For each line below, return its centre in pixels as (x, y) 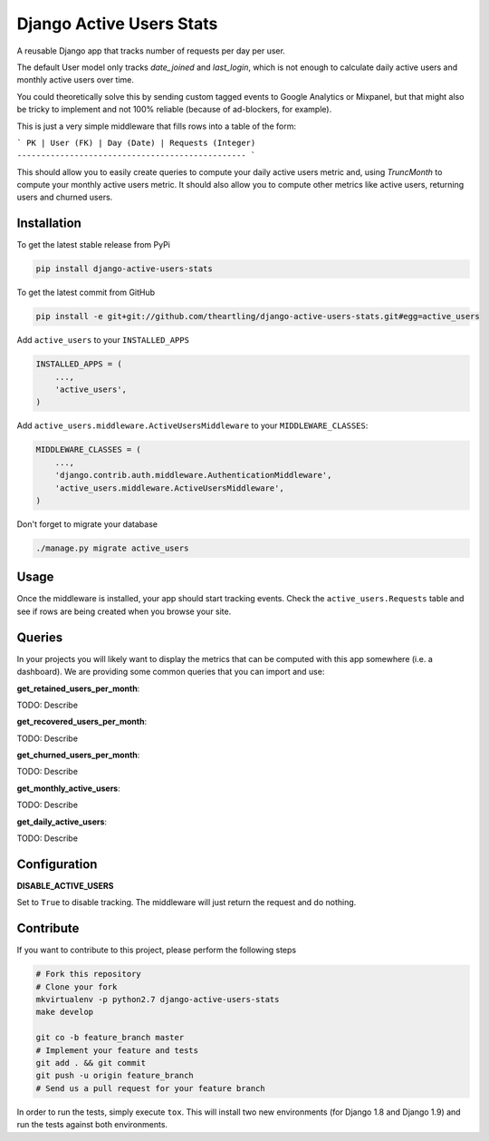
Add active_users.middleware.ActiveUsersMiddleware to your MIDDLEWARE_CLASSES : (192, 425)
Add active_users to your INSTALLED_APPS (103, 340)
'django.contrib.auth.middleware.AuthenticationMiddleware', (193, 475)
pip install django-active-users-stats (124, 269)
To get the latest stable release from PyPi (94, 245)
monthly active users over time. (76, 80)
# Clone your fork (77, 987)
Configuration (57, 864)
